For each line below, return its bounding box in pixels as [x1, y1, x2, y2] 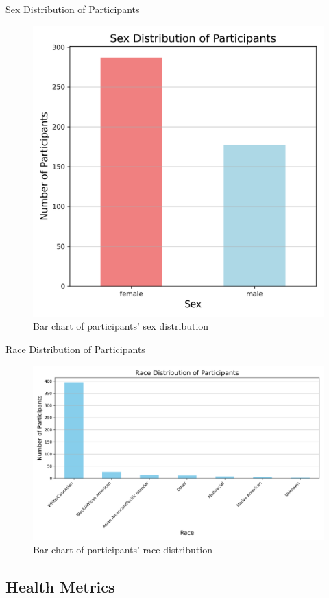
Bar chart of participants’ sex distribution [33, 319, 209, 333]
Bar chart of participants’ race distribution [33, 542, 212, 557]
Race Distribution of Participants [5, 342, 145, 356]
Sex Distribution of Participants [5, 2, 140, 16]
